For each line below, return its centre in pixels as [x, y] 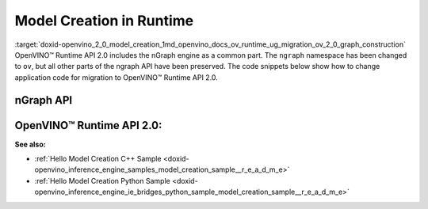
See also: [31, 144]
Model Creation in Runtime [104, 21]
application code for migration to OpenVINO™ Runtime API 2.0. [116, 77]
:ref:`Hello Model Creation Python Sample [102, 180]
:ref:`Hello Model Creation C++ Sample [98, 159]
